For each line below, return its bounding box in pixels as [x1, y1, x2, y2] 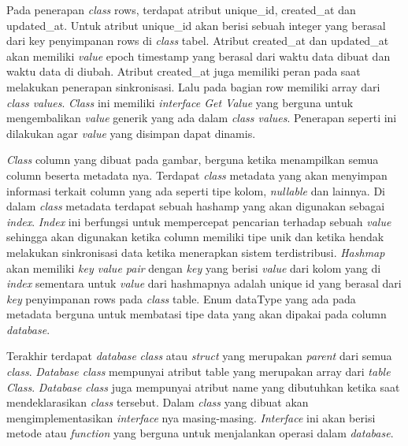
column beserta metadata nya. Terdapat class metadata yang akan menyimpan [6, 166, 388, 183]
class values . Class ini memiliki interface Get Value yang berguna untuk [6, 94, 354, 110]
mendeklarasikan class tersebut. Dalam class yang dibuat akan [6, 394, 309, 411]
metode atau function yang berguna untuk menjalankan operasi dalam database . [6, 425, 394, 441]
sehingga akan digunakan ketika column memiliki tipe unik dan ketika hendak [6, 229, 384, 245]
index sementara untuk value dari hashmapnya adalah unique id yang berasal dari [6, 275, 402, 292]
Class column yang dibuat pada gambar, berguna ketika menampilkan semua [6, 151, 379, 168]
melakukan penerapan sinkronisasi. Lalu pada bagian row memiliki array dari [6, 78, 380, 95]
